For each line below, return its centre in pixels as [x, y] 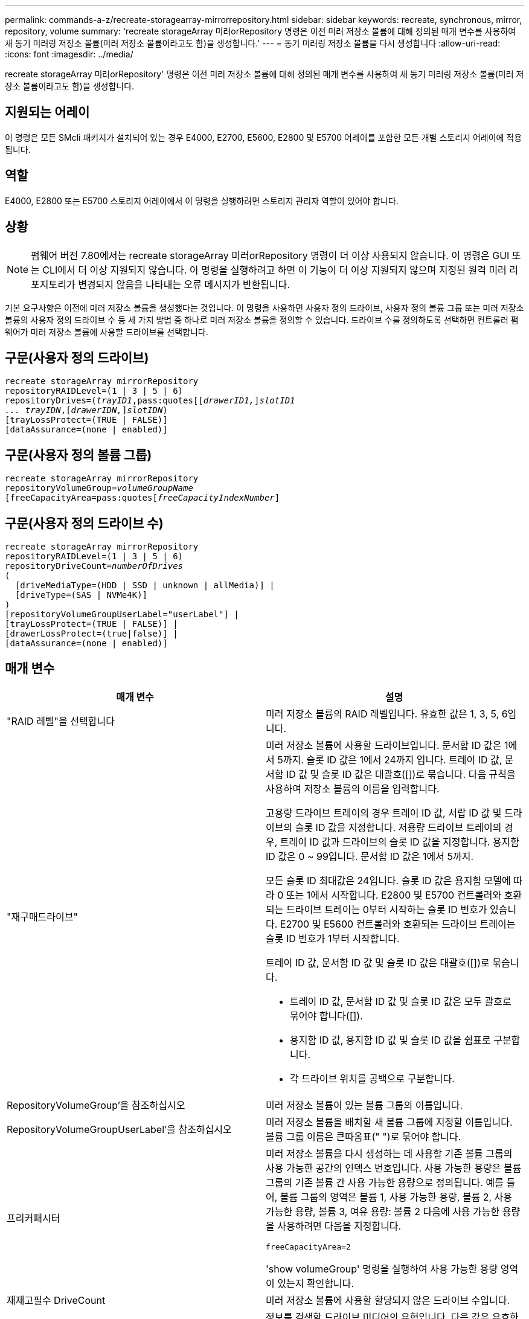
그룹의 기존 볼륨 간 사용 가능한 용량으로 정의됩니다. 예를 [385, 1182]
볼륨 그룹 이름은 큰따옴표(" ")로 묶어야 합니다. [364, 1136]
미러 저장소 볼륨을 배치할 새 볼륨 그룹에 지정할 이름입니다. [389, 1122]
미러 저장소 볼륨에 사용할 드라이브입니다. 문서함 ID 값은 [384, 745]
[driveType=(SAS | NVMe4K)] [81, 595]
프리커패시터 [34, 1218]
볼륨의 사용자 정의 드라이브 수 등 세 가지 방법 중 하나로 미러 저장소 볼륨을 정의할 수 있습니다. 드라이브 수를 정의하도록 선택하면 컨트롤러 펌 [262, 319]
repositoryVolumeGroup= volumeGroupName [99, 488]
